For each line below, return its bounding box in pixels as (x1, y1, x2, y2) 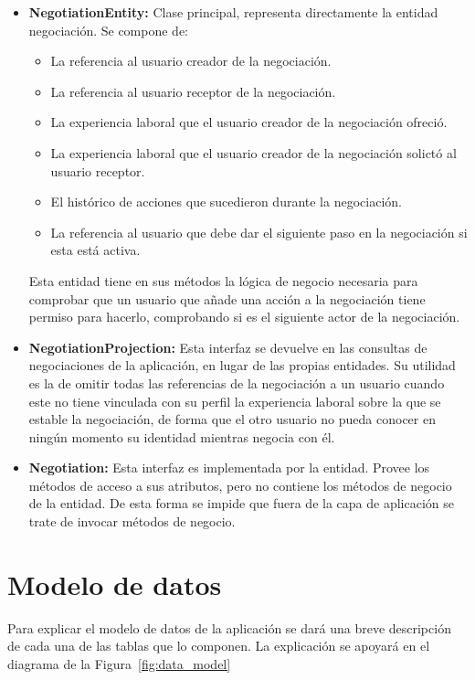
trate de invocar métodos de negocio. (28, 512, 236, 531)
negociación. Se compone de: (28, 20, 189, 39)
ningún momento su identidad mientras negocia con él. (28, 427, 335, 446)
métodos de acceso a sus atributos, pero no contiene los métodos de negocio (28, 475, 452, 494)
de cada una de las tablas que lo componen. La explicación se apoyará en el (7, 636, 430, 655)
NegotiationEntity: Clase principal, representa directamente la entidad (28, 3, 438, 21)
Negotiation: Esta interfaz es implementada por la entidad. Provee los (28, 458, 430, 477)
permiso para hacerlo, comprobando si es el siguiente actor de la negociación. (28, 307, 460, 326)
